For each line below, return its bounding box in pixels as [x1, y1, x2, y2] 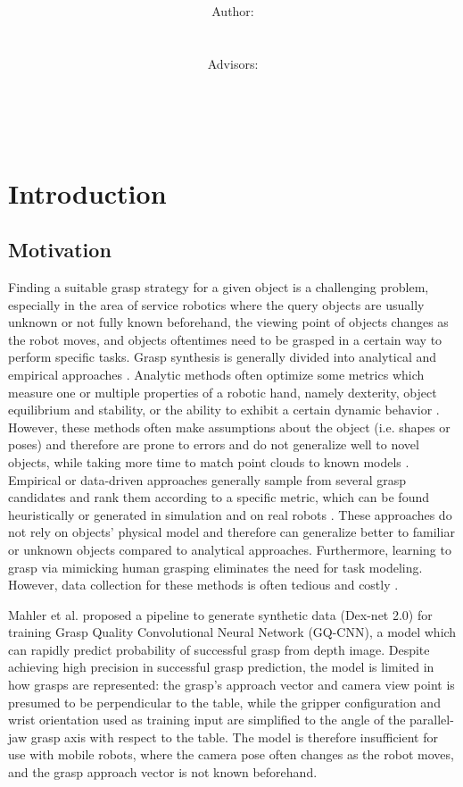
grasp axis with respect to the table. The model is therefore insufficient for [30, 727, 438, 746]
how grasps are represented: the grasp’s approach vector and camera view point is [8, 675, 455, 694]
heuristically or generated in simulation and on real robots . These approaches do [8, 505, 452, 523]
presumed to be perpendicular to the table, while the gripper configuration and [8, 692, 441, 711]
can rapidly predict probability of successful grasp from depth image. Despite [8, 640, 430, 658]
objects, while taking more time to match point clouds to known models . [8, 452, 409, 471]
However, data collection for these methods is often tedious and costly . [8, 575, 399, 594]
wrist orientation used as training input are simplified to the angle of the [8, 710, 406, 729]
